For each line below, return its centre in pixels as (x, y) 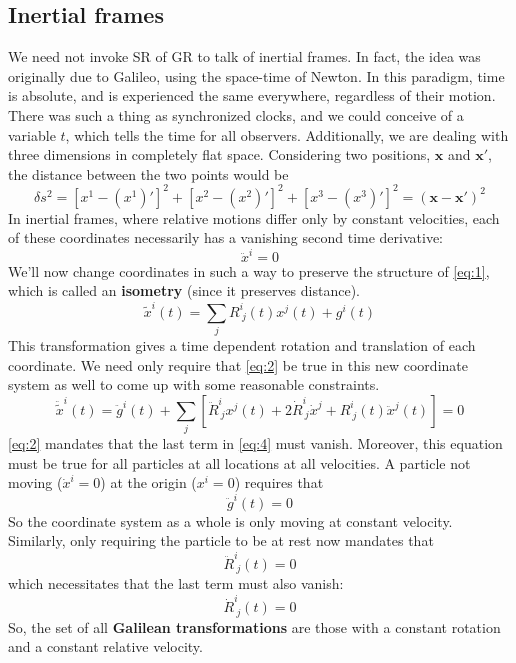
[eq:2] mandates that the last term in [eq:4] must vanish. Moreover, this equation (255, 443)
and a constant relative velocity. (105, 646)
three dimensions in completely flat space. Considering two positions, (219, 154)
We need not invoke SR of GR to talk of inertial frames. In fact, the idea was (244, 56)
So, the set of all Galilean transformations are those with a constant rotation (254, 626)
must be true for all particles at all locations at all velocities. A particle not (239, 462)
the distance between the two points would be (148, 173)
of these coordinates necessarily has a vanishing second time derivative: (226, 237)
